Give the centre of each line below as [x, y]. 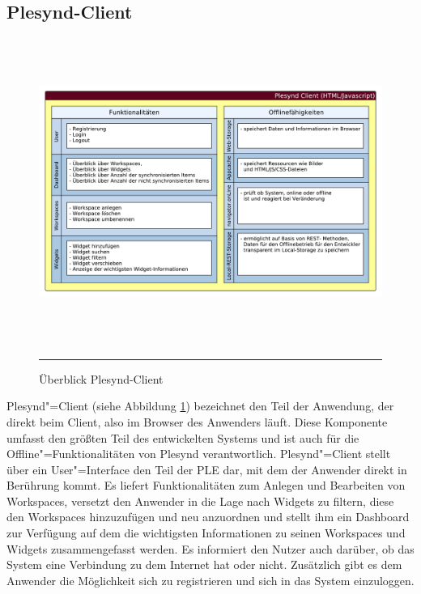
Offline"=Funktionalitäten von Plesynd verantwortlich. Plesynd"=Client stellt [199, 454]
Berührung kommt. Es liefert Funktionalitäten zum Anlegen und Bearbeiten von [206, 485]
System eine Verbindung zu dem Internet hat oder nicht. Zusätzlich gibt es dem [204, 564]
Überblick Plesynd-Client [101, 378]
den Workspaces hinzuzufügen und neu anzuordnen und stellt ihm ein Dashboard [208, 517]
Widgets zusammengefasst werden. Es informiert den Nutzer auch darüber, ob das [210, 548]
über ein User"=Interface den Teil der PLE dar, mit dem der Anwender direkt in [207, 469]
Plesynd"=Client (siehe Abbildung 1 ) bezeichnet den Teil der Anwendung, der [200, 406]
